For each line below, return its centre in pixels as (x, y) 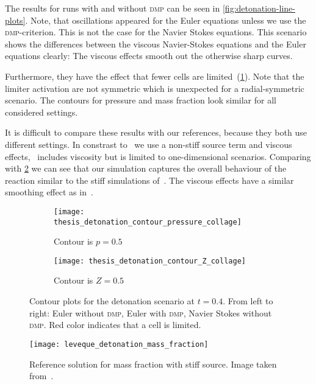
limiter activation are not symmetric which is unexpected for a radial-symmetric (155, 88)
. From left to (248, 301)
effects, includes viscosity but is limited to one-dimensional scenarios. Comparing (158, 156)
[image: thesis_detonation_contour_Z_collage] (150, 261)
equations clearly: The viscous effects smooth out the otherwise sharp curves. (149, 56)
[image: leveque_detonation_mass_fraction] (119, 344)
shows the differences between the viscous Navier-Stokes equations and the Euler (156, 44)
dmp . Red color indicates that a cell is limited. (115, 325)
